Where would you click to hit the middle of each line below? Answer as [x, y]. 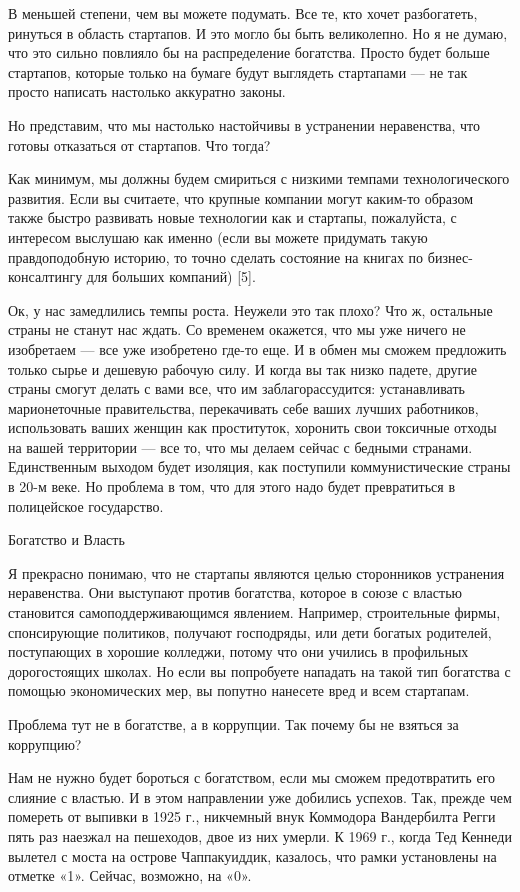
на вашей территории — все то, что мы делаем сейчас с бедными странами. [240, 446]
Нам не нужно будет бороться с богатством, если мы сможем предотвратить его [252, 777]
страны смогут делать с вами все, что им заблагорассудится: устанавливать [236, 388]
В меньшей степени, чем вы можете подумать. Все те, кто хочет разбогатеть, [243, 13]
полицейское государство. [86, 505]
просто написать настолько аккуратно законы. [147, 91]
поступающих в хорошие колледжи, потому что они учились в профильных [238, 651]
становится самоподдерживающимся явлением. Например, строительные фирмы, [254, 612]
